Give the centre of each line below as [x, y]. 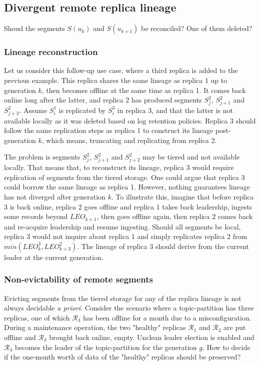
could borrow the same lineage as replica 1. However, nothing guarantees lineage [127, 187]
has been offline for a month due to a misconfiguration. [167, 317]
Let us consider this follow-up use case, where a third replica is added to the [121, 70]
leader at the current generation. [54, 257]
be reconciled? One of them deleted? [197, 28]
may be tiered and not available [191, 157]
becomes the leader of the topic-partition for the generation [106, 347]
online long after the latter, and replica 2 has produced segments [103, 100]
